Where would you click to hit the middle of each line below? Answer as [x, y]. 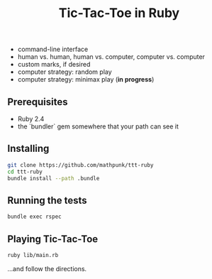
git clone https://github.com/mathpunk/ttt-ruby [80, 165]
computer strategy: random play [65, 72]
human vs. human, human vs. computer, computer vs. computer [111, 57]
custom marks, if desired [54, 65]
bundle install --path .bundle [54, 178]
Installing [28, 149]
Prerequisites [38, 102]
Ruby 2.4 [31, 119]
